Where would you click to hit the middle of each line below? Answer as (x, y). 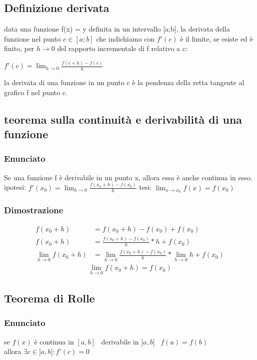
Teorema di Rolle (49, 298)
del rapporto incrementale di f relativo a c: (122, 48)
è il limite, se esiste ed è (216, 38)
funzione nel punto (32, 38)
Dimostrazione (34, 210)
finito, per (19, 48)
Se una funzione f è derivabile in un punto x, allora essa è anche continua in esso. (128, 177)
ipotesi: (15, 187)
